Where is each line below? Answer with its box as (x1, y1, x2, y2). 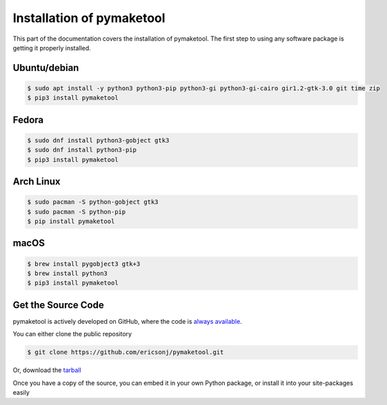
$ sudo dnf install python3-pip (27, 146, 137, 154)
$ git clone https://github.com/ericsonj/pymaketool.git (27, 349, 224, 356)
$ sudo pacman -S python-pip (27, 207, 126, 216)
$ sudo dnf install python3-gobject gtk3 (27, 136, 170, 144)
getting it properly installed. (12, 43, 91, 52)
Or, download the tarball (12, 366, 82, 375)
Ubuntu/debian (12, 62, 79, 74)
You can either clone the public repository (12, 330, 132, 338)
